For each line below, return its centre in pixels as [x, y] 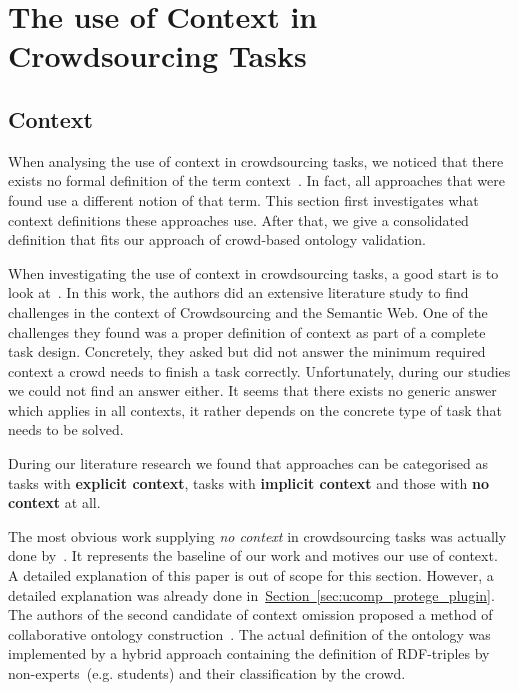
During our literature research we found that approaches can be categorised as [248, 463]
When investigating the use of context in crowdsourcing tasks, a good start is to [253, 272]
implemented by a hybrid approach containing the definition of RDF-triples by [249, 653]
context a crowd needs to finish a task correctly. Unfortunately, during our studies [259, 370]
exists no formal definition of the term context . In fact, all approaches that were [256, 180]
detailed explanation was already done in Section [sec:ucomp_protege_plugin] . [251, 594]
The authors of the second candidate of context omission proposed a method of [250, 614]
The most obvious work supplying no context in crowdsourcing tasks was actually [257, 535]
